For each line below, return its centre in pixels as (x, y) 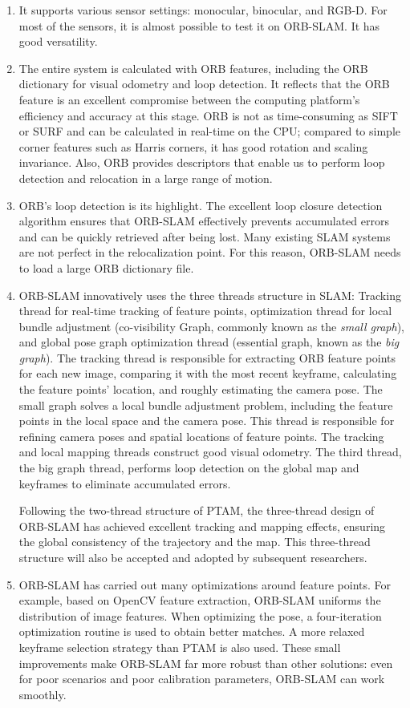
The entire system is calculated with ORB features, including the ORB (193, 68)
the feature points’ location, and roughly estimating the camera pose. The (201, 389)
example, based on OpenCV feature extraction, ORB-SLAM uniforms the (200, 600)
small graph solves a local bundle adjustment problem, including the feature (206, 405)
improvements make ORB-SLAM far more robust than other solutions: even (206, 663)
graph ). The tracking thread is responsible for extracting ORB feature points (207, 357)
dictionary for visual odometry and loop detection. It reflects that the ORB (204, 84)
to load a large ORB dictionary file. (106, 267)
